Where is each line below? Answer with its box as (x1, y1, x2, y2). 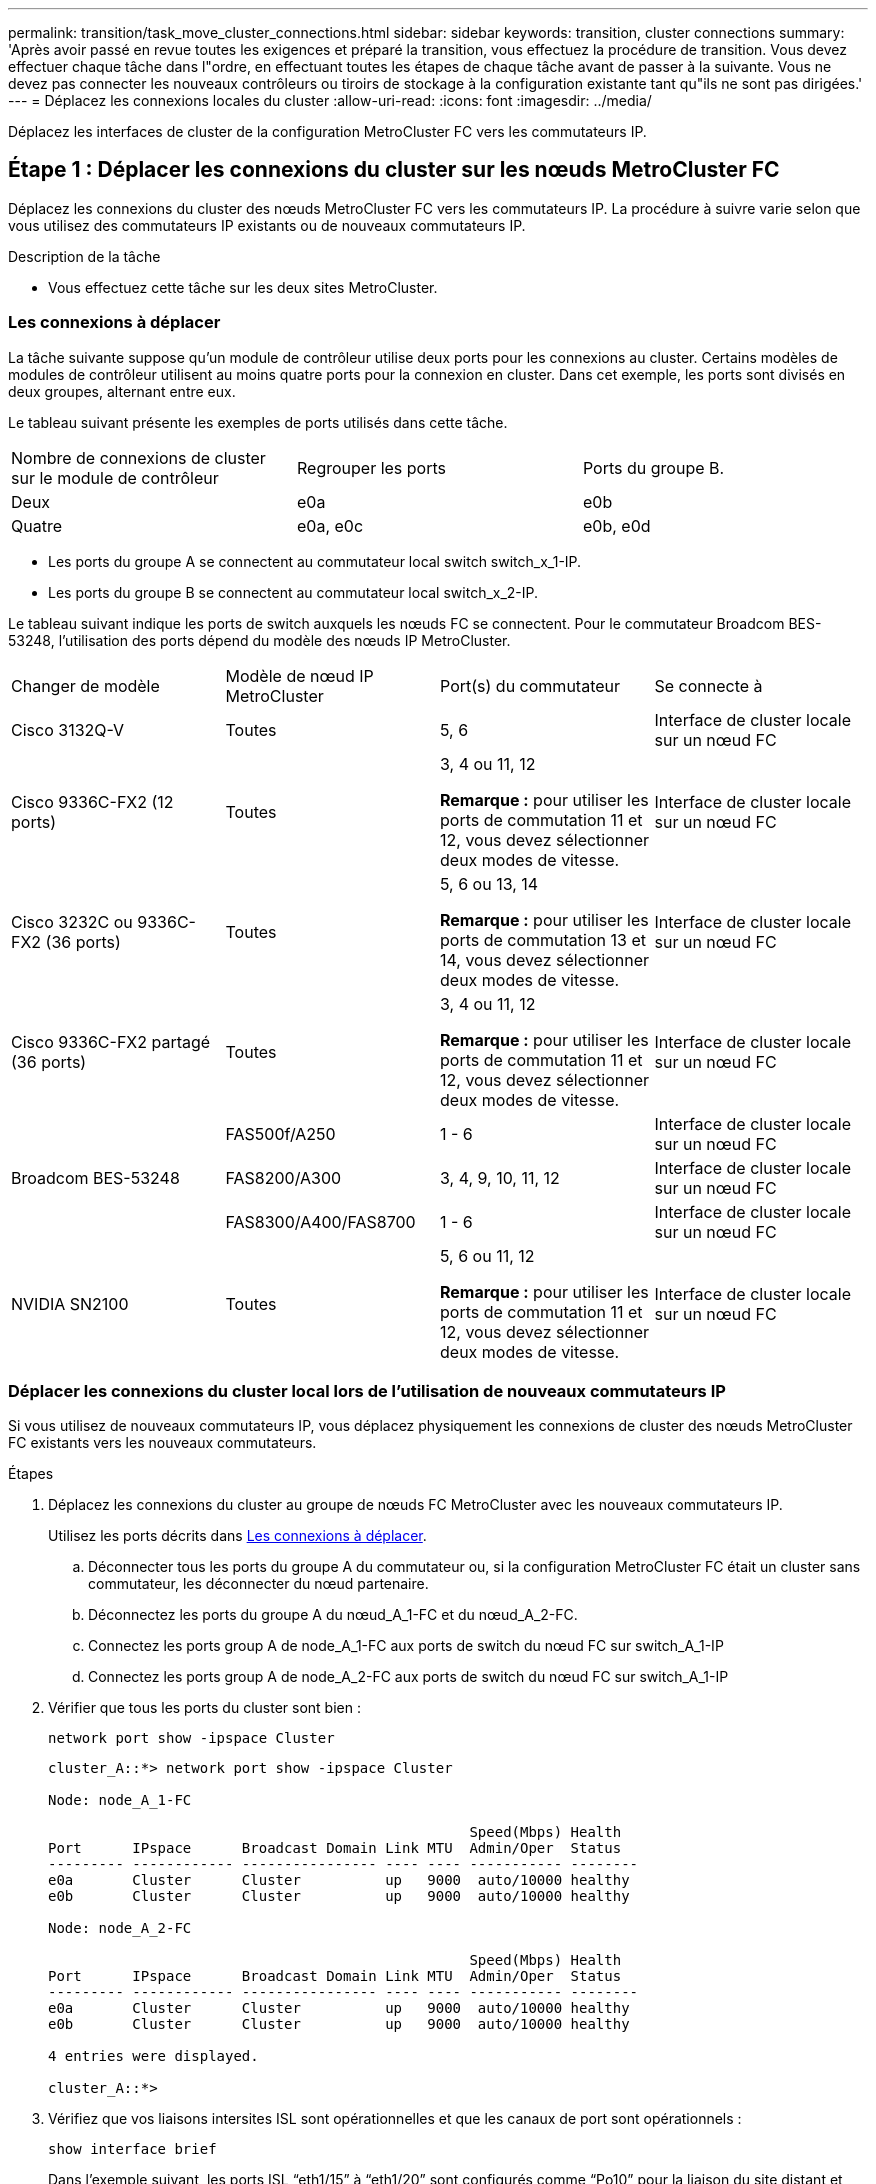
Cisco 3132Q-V (11, 719, 125, 740)
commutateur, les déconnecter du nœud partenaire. (88, 1575, 429, 1593)
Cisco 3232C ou (11, 911, 133, 932)
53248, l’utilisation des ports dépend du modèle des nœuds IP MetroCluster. (8, 631, 511, 649)
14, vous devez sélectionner (440, 949, 650, 970)
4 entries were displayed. (48, 2048, 259, 2065)
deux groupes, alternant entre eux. (8, 382, 236, 400)
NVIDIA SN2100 (11, 1293, 129, 1314)
